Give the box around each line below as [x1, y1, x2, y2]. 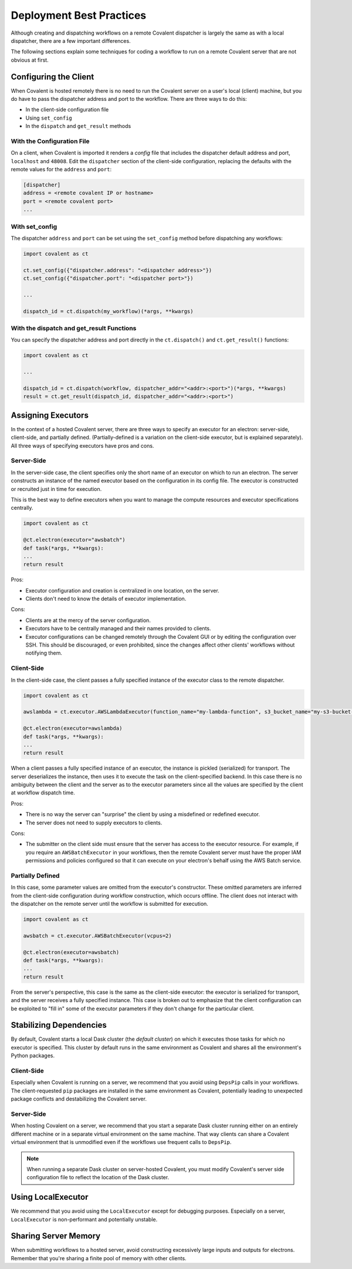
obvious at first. [11, 56, 49, 63]
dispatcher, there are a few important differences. [11, 37, 131, 44]
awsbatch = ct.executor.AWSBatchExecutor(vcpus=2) [23, 932, 172, 939]
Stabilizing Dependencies [11, 1020, 107, 1030]
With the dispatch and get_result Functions [11, 324, 137, 333]
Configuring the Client [11, 72, 94, 82]
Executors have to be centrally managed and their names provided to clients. [25, 625, 211, 632]
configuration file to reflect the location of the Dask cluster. [26, 1174, 170, 1181]
